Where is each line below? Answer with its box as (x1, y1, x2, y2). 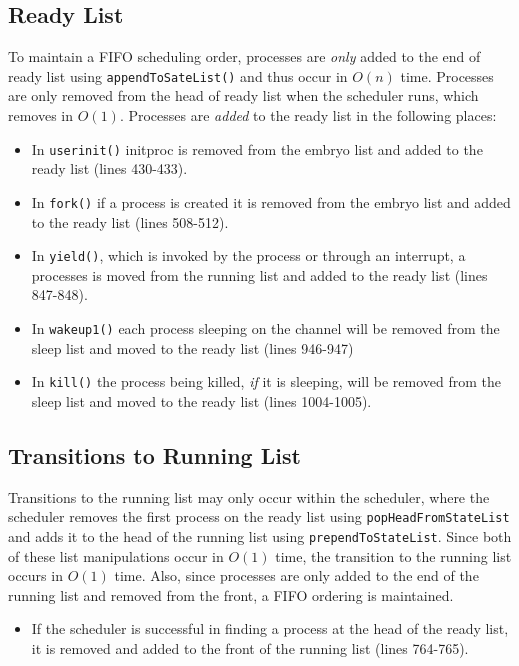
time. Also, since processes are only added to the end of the (114, 565, 479, 586)
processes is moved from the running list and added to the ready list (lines (31, 264, 488, 285)
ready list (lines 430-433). (31, 158, 188, 179)
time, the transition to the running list (275, 545, 512, 566)
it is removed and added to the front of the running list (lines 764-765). (31, 637, 469, 658)
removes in (8, 105, 74, 126)
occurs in (8, 565, 63, 586)
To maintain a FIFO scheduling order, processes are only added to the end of (8, 46, 481, 67)
